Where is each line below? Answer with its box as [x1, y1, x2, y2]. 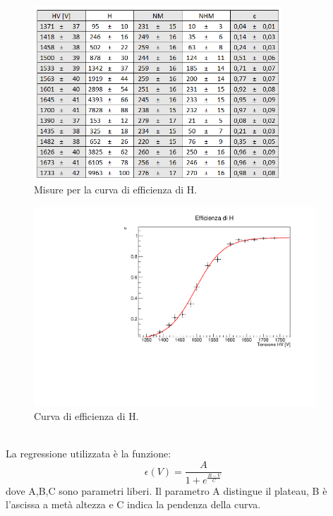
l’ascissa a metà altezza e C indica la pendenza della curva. [6, 497, 261, 512]
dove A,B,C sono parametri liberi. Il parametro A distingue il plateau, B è [6, 483, 327, 498]
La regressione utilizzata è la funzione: [6, 446, 171, 461]
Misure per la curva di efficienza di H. [34, 182, 198, 197]
